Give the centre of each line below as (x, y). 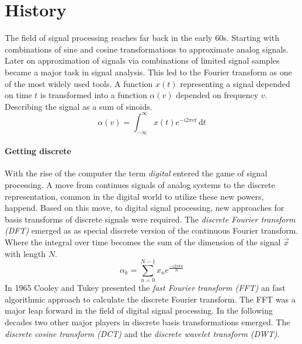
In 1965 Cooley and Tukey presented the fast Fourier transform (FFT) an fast (145, 288)
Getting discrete (38, 151)
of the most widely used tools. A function (79, 83)
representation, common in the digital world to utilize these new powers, (134, 196)
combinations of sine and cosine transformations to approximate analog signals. (147, 49)
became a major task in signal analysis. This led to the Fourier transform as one (148, 72)
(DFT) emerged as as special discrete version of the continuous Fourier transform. (152, 230)
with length (25, 253)
